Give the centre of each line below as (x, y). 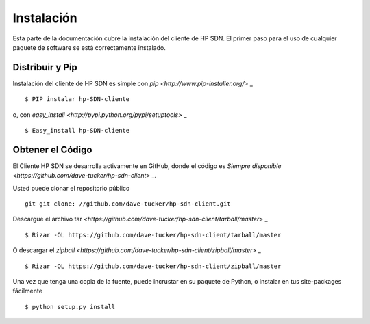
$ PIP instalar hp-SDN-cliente (77, 99)
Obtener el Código (52, 149)
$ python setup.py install (70, 307)
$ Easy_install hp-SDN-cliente (77, 131)
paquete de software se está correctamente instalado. (89, 47)
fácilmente (27, 291)
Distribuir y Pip (45, 67)
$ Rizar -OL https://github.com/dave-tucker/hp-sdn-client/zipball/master (153, 266)
